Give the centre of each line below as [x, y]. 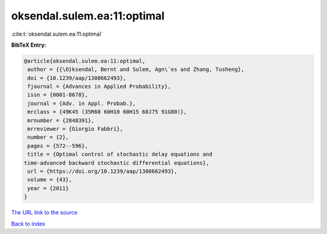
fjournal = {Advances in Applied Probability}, [99, 87]
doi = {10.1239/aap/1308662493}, [77, 78]
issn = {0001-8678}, [58, 95]
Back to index [28, 224]
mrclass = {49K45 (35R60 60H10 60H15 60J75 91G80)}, [107, 112]
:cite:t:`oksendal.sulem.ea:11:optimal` [57, 34]
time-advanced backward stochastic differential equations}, [117, 163]
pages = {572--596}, [58, 146]
